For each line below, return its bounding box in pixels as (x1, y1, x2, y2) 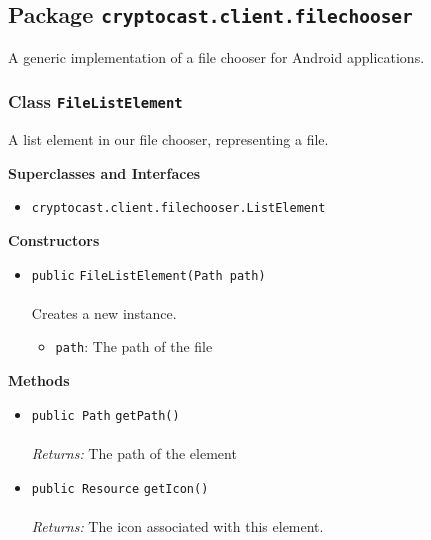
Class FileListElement (8, 89, 183, 114)
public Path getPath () (31, 408, 180, 423)
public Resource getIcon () (31, 481, 209, 496)
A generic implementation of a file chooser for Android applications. (8, 46, 425, 67)
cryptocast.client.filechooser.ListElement (31, 201, 326, 216)
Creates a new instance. (31, 302, 177, 323)
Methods (8, 370, 70, 391)
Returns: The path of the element (31, 442, 237, 463)
